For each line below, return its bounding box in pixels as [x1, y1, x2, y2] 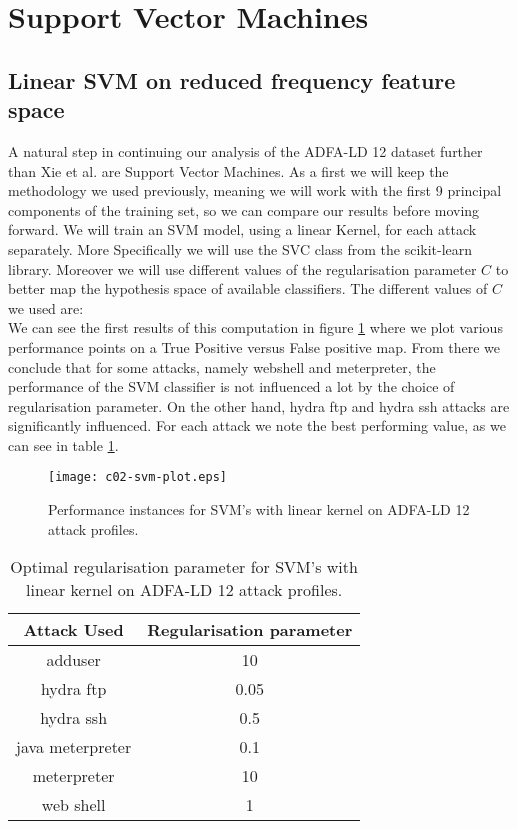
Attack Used [23, 618, 124, 642]
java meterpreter [16, 735, 132, 759]
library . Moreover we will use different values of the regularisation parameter [8, 258, 477, 279]
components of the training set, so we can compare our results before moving [8, 199, 480, 220]
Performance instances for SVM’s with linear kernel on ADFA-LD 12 [48, 499, 470, 520]
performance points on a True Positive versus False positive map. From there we [8, 336, 501, 357]
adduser [46, 648, 101, 672]
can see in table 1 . [8, 434, 119, 455]
